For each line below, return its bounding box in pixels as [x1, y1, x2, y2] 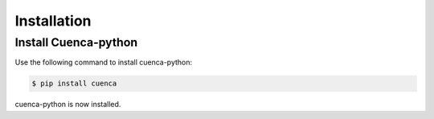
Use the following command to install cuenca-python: [14, 58, 193, 67]
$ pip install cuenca [31, 79, 117, 88]
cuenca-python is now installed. [14, 100, 121, 109]
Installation [14, 12, 92, 30]
